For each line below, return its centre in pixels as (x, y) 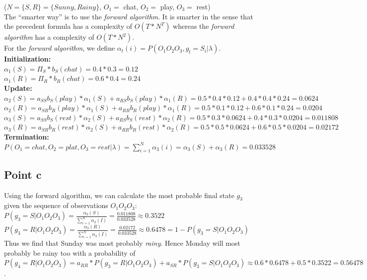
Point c (23, 174)
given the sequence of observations (56, 205)
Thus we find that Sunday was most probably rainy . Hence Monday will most (122, 243)
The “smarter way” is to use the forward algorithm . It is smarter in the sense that (129, 16)
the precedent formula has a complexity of (68, 26)
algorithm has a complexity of (49, 37)
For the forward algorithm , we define (60, 48)
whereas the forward (204, 26)
